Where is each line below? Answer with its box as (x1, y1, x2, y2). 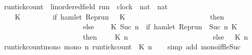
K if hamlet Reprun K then (14, 11, 224, 22)
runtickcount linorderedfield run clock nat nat (4, 1, 168, 11)
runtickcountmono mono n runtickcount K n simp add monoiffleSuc (4, 41, 241, 52)
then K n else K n (82, 31, 248, 42)
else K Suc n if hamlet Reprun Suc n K (82, 21, 237, 32)
